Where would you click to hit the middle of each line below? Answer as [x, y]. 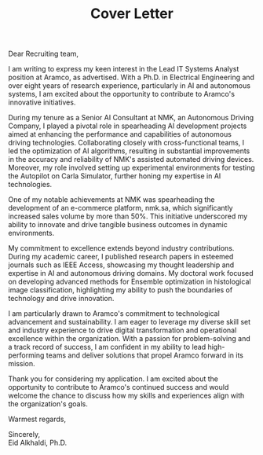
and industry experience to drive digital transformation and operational [122, 330]
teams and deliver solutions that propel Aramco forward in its [144, 355]
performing [26, 355]
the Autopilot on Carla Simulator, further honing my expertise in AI [115, 176]
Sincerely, [24, 435]
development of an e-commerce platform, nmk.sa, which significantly [121, 208]
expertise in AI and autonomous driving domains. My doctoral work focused [131, 273]
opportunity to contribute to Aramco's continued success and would [119, 387]
